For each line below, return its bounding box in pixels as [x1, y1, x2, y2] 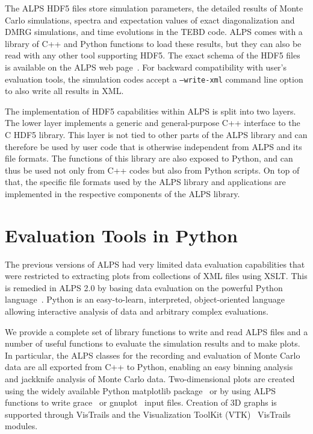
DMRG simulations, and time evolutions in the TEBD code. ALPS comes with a [5, 25, 303, 38]
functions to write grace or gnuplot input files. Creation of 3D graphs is [5, 396, 277, 409]
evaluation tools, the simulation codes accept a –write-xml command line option [5, 72, 303, 85]
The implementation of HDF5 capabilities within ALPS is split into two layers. [5, 104, 296, 117]
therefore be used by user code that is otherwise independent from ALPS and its [5, 140, 302, 153]
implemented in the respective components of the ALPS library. [5, 187, 240, 200]
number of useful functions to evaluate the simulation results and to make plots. [5, 337, 300, 350]
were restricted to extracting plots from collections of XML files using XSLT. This [5, 269, 308, 282]
